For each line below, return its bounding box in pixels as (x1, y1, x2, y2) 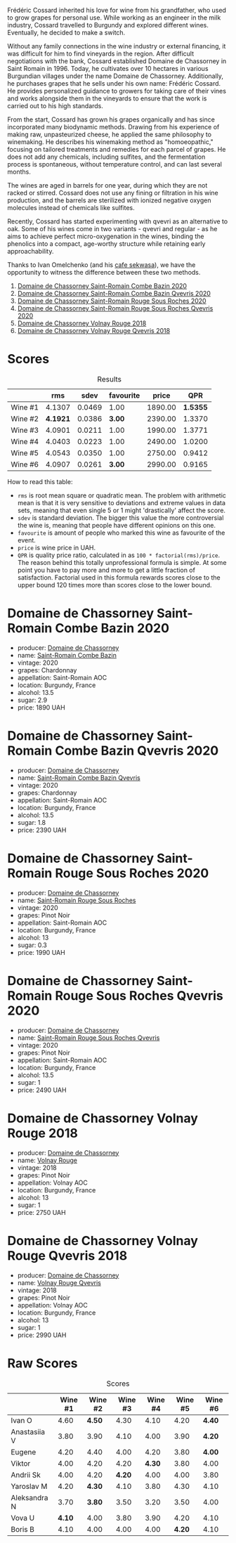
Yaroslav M (11, 1481, 48, 1491)
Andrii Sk (11, 1470, 41, 1480)
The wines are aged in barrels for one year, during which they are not (7, 181, 208, 189)
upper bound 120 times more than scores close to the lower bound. (17, 580, 212, 589)
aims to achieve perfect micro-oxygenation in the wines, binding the (7, 232, 204, 240)
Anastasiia (11, 1426, 46, 1436)
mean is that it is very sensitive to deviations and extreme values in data (17, 498, 226, 507)
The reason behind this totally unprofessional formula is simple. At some (17, 558, 227, 566)
